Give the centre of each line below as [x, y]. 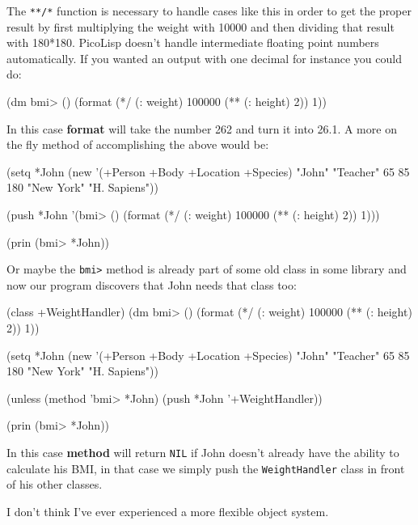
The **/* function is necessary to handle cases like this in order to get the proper [209, 11]
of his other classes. [55, 484]
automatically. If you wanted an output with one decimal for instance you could [204, 58]
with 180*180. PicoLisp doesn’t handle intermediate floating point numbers [193, 42]
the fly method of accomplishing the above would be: [138, 144]
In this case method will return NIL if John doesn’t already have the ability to [203, 452]
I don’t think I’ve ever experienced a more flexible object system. [168, 511]
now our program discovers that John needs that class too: [152, 284]
